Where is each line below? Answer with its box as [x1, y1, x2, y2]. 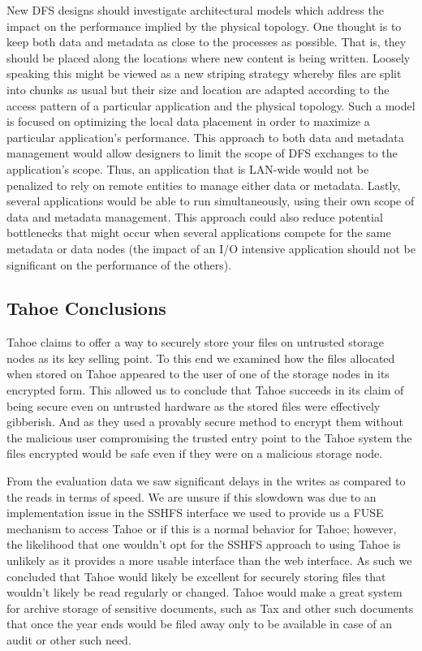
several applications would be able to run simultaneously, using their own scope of [6, 192, 415, 209]
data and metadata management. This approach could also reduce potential [6, 208, 383, 225]
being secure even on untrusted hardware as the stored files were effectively [6, 397, 381, 414]
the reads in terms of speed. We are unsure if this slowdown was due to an [6, 488, 377, 505]
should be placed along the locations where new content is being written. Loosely [6, 49, 411, 66]
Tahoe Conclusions [6, 295, 166, 321]
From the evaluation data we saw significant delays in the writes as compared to [6, 472, 406, 489]
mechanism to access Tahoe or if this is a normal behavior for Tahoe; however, [6, 520, 397, 537]
